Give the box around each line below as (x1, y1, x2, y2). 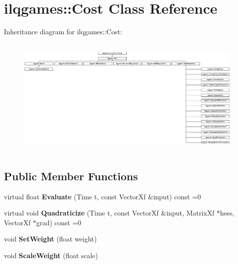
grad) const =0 (36, 217, 82, 227)
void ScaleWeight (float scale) (4, 250, 98, 261)
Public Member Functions (4, 168, 138, 183)
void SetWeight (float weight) (4, 234, 97, 244)
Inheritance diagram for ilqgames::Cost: (4, 26, 122, 37)
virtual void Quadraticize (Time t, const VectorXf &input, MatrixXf (4, 208, 215, 218)
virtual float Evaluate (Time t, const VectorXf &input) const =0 (4, 191, 201, 201)
